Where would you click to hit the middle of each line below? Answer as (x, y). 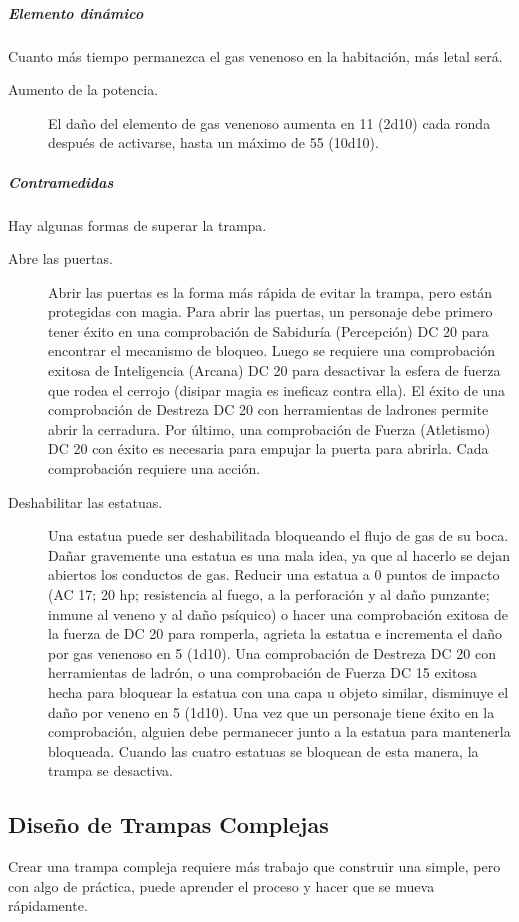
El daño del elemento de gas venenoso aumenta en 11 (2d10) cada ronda (269, 122)
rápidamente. (48, 905)
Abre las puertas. (60, 258)
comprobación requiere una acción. (154, 468)
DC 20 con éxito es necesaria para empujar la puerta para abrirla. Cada (268, 448)
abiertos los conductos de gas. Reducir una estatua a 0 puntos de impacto (274, 574)
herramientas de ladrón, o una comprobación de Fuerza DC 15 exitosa (262, 672)
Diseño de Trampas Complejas (168, 824)
